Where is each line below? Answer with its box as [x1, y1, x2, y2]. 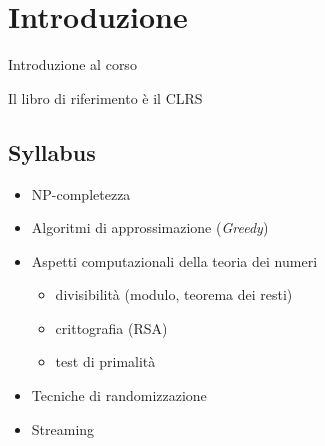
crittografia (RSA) [55, 317, 168, 338]
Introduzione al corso [8, 54, 137, 75]
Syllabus [8, 136, 96, 167]
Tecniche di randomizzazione [31, 385, 207, 406]
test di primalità [55, 351, 156, 372]
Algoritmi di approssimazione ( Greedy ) [31, 217, 269, 238]
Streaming [31, 418, 95, 439]
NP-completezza [31, 183, 131, 204]
